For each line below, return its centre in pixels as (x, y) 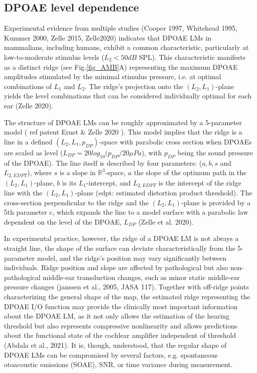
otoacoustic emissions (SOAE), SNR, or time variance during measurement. (118, 364)
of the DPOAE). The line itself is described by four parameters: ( (103, 163)
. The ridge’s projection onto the (134, 86)
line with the (23, 193)
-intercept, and (108, 182)
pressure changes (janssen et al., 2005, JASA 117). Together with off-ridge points (127, 287)
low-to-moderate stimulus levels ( (54, 57)
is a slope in (78, 172)
